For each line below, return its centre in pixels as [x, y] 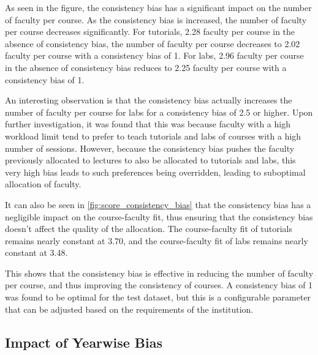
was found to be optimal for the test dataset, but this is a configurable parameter [158, 297]
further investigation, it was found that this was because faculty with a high [148, 124]
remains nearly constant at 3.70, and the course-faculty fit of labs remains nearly [157, 240]
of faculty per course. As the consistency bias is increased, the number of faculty [156, 19]
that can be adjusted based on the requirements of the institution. [129, 309]
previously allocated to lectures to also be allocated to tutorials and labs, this [150, 160]
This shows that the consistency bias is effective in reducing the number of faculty [159, 273]
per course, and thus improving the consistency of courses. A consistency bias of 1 [159, 285]
